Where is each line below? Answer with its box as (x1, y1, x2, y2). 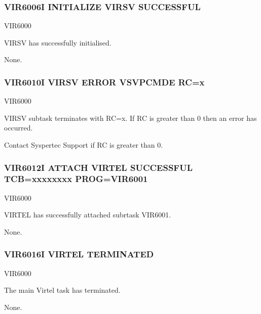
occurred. (4, 122, 33, 133)
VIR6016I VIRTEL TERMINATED (4, 248, 154, 260)
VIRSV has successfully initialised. (4, 37, 111, 48)
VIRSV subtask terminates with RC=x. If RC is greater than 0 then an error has (4, 112, 257, 123)
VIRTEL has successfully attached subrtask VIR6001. (4, 209, 171, 220)
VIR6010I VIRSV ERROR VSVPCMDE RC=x (4, 75, 205, 88)
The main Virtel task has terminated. (4, 285, 121, 295)
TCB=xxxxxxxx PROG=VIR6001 (4, 172, 148, 185)
